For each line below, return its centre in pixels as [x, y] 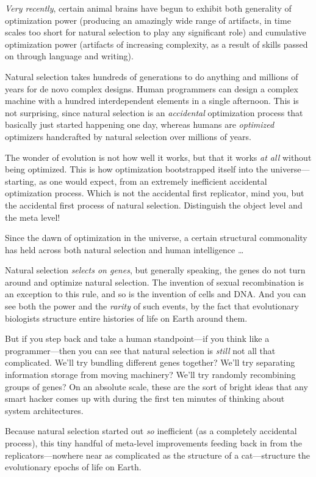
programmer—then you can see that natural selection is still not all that [140, 350]
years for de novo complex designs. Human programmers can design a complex [152, 88]
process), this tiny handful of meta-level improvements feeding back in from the [153, 443]
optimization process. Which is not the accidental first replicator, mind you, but [155, 193]
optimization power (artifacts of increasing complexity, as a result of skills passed [156, 44]
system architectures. [44, 410]
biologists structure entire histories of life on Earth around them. [126, 318]
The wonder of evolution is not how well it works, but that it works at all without [158, 157]
